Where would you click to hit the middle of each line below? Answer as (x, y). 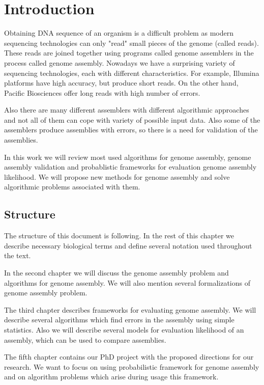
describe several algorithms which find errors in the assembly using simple (119, 320)
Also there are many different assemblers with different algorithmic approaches (127, 110)
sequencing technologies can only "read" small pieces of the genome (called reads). (131, 43)
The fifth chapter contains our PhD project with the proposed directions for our (129, 357)
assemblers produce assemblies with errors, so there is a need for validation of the (131, 130)
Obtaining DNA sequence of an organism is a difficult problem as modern (119, 33)
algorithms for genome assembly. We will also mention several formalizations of (127, 282)
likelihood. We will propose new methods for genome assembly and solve (117, 176)
